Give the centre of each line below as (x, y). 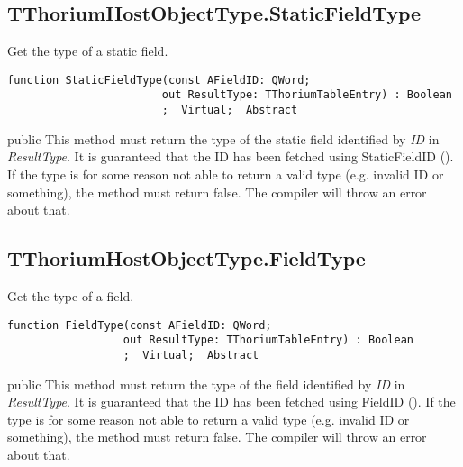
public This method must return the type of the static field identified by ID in (223, 138)
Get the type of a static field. (88, 51)
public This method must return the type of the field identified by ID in (206, 384)
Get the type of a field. (71, 295)
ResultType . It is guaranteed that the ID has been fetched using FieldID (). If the (231, 402)
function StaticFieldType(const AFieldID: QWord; (159, 80)
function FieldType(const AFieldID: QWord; (140, 325)
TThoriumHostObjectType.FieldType (186, 258)
